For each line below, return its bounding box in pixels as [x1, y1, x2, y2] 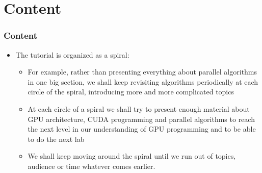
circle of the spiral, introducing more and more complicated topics [28, 86, 234, 97]
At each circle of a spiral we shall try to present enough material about [28, 103, 250, 114]
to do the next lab [28, 133, 85, 144]
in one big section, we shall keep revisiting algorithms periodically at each [28, 76, 258, 87]
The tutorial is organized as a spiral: [15, 49, 129, 60]
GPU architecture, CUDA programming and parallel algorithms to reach [28, 113, 255, 124]
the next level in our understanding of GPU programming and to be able [28, 123, 256, 134]
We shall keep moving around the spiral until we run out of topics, [28, 151, 236, 161]
